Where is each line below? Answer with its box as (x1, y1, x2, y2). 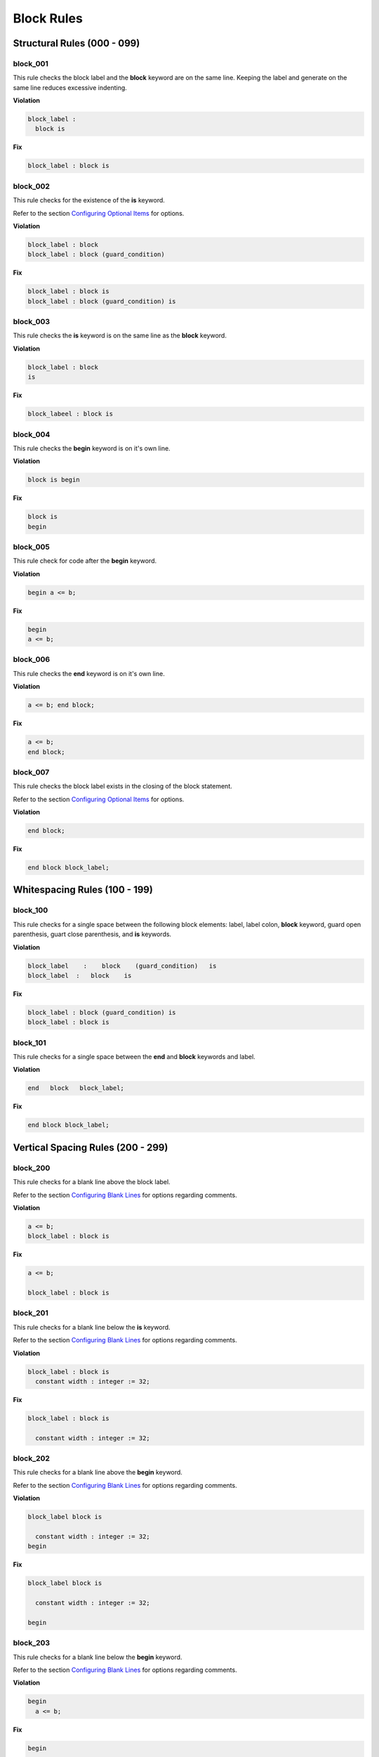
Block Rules (13, 11, 84, 26)
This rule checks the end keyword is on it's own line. (13, 669, 165, 677)
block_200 (13, 1163, 51, 1173)
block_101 (13, 1037, 47, 1047)
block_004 (13, 429, 51, 439)
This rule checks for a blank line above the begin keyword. (13, 1468, 182, 1477)
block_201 (13, 1308, 49, 1318)
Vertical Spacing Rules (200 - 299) (13, 1141, 168, 1153)
